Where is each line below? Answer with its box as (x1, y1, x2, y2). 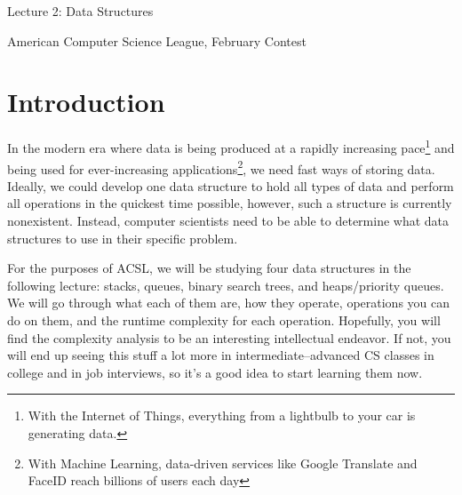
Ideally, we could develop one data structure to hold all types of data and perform (7, 176, 454, 195)
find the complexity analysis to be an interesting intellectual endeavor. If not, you (7, 328, 451, 347)
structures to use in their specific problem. (7, 228, 238, 247)
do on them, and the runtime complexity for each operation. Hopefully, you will (7, 310, 441, 329)
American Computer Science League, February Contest (7, 31, 307, 50)
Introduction (7, 84, 165, 120)
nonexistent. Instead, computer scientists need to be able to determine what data (7, 212, 450, 229)
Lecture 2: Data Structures (7, 2, 154, 20)
